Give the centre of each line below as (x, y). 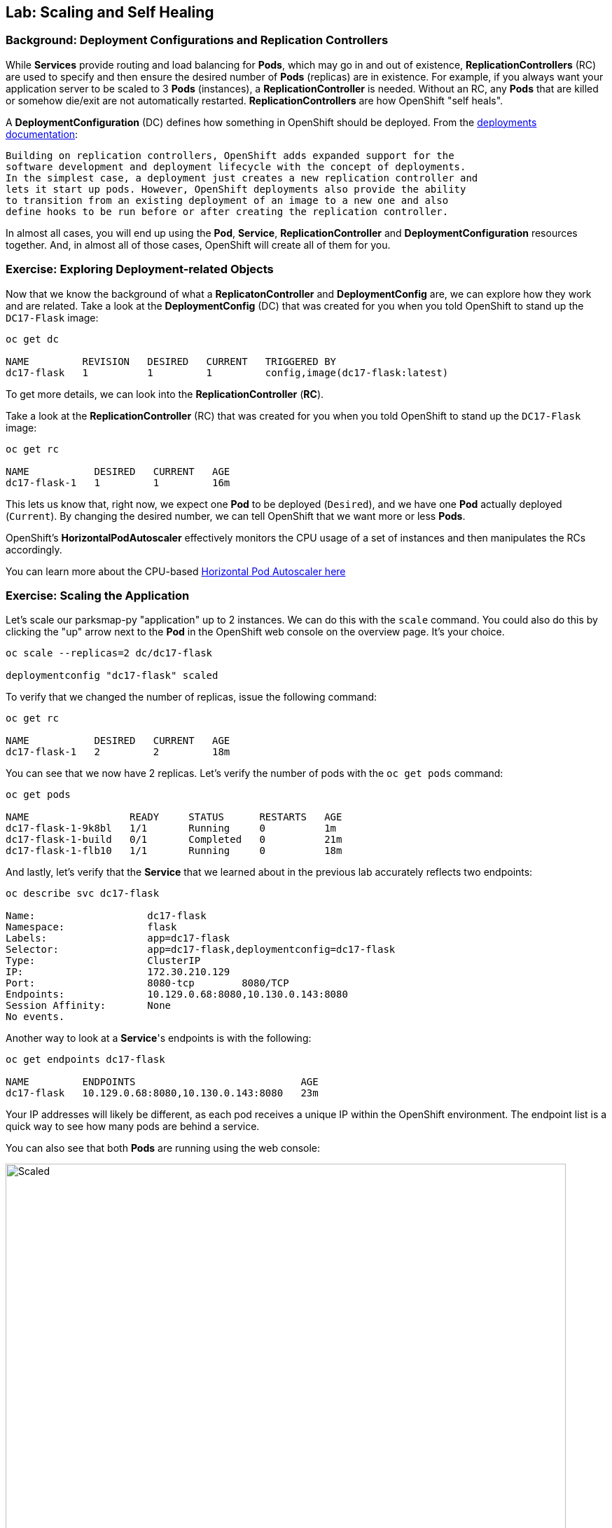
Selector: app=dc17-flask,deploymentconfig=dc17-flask (201, 950)
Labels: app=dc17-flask (118, 938)
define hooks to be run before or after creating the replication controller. (227, 211)
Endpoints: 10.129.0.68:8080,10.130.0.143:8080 (177, 994)
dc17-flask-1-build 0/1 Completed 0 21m (174, 840)
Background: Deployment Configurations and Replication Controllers (197, 40)
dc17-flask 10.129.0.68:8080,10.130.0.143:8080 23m (162, 1093)
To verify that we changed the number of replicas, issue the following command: (192, 697)
